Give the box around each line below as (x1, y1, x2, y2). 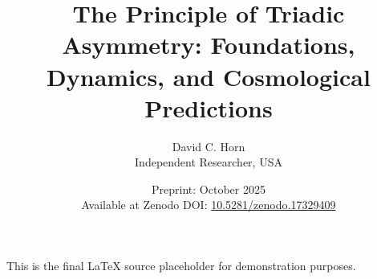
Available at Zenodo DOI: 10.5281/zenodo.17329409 (81, 196, 336, 213)
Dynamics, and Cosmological (47, 59, 371, 92)
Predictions (144, 91, 273, 124)
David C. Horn (172, 137, 245, 154)
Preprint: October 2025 (152, 180, 266, 197)
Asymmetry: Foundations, (62, 28, 355, 61)
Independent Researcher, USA (135, 154, 282, 170)
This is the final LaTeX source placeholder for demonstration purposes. (6, 257, 356, 274)
